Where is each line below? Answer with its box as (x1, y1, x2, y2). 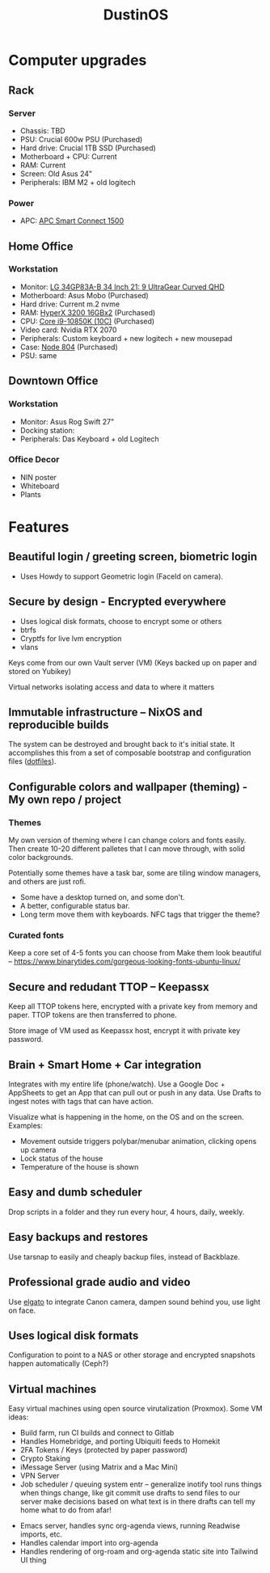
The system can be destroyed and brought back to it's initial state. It (8, 740, 235, 749)
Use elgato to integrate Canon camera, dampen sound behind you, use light (8, 1297, 261, 1306)
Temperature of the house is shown (19, 1162, 139, 1172)
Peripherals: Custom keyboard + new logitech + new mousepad (19, 333, 233, 343)
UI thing (19, 1555, 47, 1565)
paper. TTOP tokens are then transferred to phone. (8, 1010, 178, 1020)
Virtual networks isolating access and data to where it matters (8, 681, 215, 692)
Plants (19, 489, 42, 499)
